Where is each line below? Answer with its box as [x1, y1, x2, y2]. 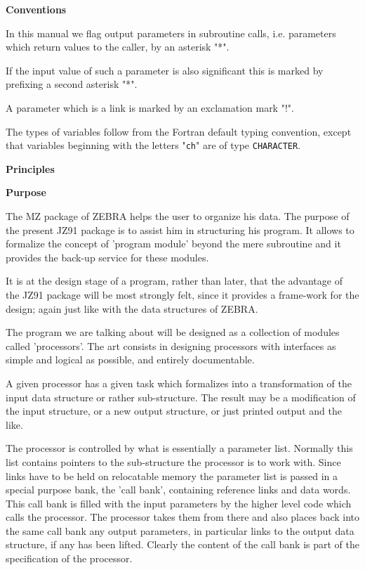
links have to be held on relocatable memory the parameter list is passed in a [6, 468, 338, 483]
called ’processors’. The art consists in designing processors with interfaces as [6, 338, 336, 353]
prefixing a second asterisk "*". [6, 77, 138, 91]
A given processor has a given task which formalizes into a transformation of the [6, 375, 352, 390]
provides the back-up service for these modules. [6, 250, 209, 264]
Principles [6, 161, 55, 176]
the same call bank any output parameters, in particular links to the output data [6, 523, 354, 538]
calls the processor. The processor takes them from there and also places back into [6, 510, 359, 524]
